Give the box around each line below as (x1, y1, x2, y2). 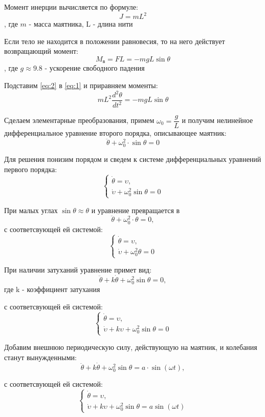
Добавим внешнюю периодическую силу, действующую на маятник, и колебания (4, 342, 257, 352)
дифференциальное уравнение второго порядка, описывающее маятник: (4, 128, 227, 138)
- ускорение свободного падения (45, 62, 145, 73)
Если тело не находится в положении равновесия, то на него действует (4, 35, 225, 46)
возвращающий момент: (4, 46, 78, 56)
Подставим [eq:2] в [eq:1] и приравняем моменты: (4, 79, 158, 90)
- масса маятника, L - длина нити (29, 18, 133, 29)
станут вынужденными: (4, 352, 77, 363)
